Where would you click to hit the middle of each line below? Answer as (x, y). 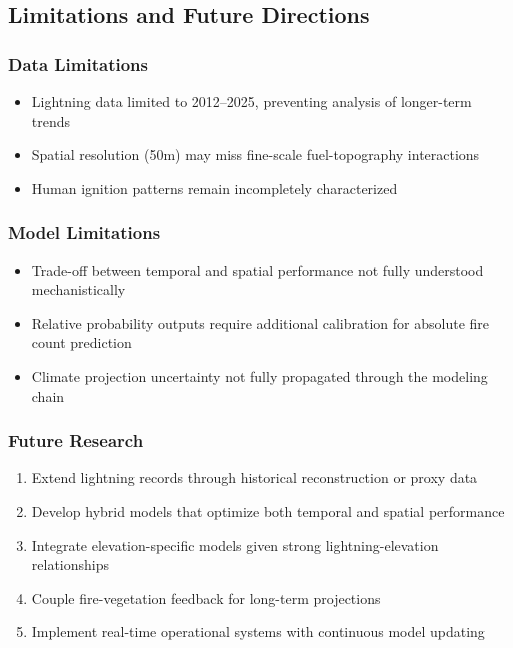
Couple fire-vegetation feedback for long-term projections (206, 597)
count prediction (81, 342)
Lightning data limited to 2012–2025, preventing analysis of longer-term (251, 101)
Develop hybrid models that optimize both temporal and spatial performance (268, 510)
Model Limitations (84, 232)
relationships (70, 564)
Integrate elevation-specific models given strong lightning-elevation (235, 544)
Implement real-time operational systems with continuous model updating (258, 631)
